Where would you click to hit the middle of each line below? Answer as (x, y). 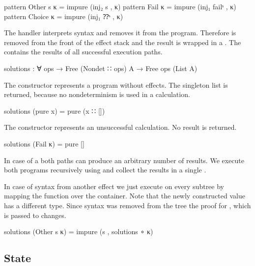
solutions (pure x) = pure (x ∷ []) (55, 110)
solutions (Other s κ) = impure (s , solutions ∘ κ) (79, 231)
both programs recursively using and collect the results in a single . (105, 170)
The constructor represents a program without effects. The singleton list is (116, 85)
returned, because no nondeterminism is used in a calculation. (97, 94)
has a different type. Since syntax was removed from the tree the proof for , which (127, 205)
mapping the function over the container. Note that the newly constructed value (125, 196)
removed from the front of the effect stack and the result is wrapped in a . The (123, 42)
